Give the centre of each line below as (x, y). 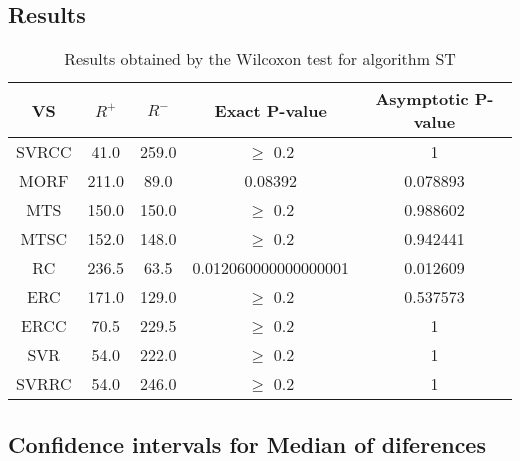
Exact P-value (270, 110)
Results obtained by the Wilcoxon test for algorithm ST (260, 59)
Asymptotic (422, 99)
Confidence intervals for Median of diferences (247, 443)
